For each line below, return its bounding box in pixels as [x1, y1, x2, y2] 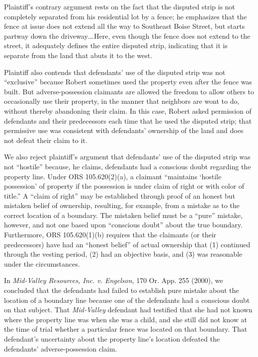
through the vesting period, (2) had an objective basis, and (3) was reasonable [4, 249, 243, 259]
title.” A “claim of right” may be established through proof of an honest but [4, 190, 236, 201]
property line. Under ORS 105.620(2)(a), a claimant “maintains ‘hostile [4, 171, 222, 181]
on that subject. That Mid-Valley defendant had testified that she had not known [4, 304, 253, 315]
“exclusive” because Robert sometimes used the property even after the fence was [4, 76, 252, 87]
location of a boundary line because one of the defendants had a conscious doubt [4, 294, 250, 305]
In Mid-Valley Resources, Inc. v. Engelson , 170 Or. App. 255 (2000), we [4, 275, 223, 286]
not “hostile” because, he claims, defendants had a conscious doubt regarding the [4, 161, 251, 171]
